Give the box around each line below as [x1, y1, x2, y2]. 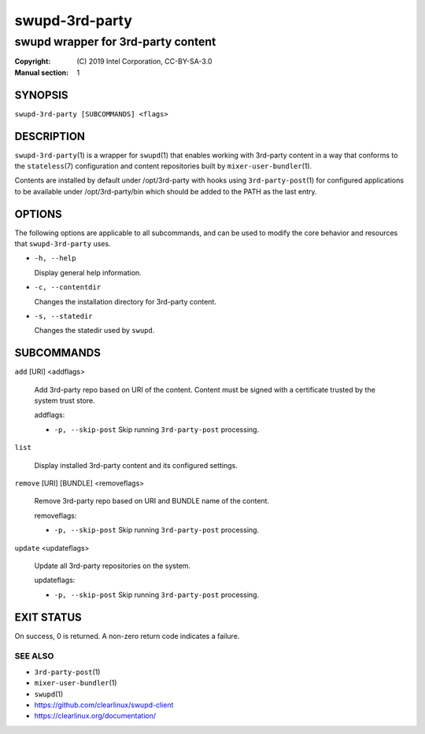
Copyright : [14, 57, 51, 66]
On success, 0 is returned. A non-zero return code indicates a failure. [14, 631, 240, 640]
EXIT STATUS [14, 610, 82, 624]
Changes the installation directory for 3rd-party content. [34, 297, 216, 306]
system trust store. [34, 396, 95, 405]
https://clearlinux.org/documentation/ [34, 711, 157, 721]
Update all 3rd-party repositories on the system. [34, 561, 191, 570]
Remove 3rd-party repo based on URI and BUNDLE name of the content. [34, 496, 270, 506]
